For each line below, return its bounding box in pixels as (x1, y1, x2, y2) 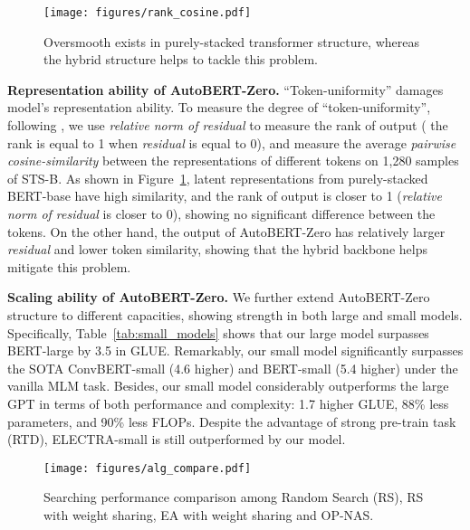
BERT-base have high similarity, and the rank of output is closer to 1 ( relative (7, 186, 442, 205)
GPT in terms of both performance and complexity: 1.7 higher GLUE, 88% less (7, 393, 449, 412)
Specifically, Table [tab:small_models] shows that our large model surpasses (7, 323, 429, 342)
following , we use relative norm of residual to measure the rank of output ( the (7, 116, 448, 135)
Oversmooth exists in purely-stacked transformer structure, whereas (43, 32, 420, 51)
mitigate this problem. (7, 257, 131, 276)
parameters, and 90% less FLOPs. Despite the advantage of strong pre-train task (7, 412, 456, 431)
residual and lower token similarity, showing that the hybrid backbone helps (7, 240, 427, 259)
